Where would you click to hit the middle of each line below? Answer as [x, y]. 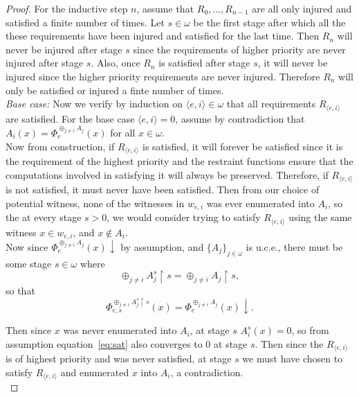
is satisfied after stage [204, 63]
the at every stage [44, 217]
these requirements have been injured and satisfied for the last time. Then [163, 36]
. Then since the [289, 343]
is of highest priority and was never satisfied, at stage [119, 359]
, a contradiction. [207, 372]
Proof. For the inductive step [67, 8]
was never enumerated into [120, 330]
